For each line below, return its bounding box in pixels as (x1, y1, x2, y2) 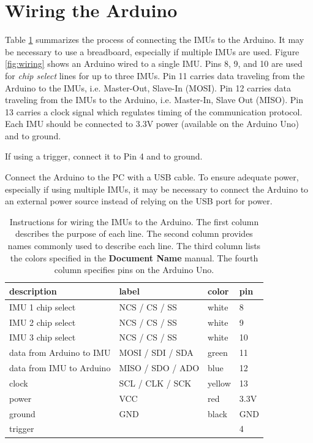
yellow (208, 376, 231, 389)
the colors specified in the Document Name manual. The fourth (10, 251, 258, 264)
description (9, 284, 57, 297)
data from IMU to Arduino (9, 361, 111, 374)
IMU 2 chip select (9, 315, 76, 328)
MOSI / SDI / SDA (119, 346, 194, 359)
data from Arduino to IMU (9, 346, 111, 359)
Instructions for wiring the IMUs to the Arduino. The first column (9, 215, 259, 228)
